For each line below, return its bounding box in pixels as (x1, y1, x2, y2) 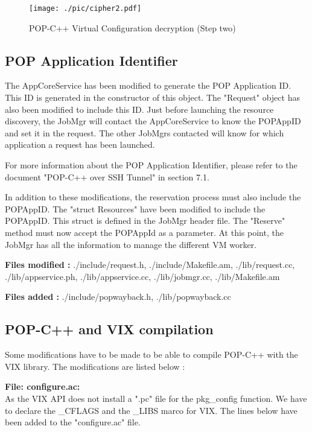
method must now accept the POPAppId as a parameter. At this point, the (5, 226, 284, 238)
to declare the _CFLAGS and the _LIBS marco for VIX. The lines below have (5, 404, 298, 416)
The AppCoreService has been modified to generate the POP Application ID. (5, 79, 291, 92)
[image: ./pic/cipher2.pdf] (29, 4, 142, 13)
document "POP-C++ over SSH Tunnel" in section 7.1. (5, 170, 209, 183)
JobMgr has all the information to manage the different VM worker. (5, 238, 256, 250)
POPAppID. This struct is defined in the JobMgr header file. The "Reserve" (5, 214, 285, 227)
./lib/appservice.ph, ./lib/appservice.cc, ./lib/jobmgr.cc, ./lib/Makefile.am (5, 270, 280, 282)
